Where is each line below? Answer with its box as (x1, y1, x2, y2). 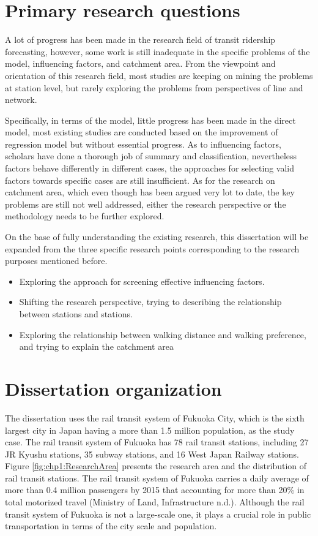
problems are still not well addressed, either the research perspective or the (5, 197, 286, 210)
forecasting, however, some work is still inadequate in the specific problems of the (5, 45, 310, 58)
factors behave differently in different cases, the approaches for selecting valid (5, 162, 295, 175)
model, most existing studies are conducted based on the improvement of (5, 126, 278, 138)
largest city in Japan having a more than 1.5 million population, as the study (5, 423, 295, 436)
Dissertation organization (5, 376, 222, 401)
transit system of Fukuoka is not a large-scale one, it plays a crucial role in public (5, 507, 311, 520)
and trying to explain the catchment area (19, 340, 174, 353)
